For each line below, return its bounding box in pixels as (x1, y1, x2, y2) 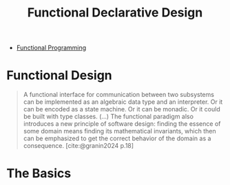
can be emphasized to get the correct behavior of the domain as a (23, 134, 211, 142)
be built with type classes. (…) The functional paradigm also (23, 112, 194, 121)
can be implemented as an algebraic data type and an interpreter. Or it (23, 98, 223, 106)
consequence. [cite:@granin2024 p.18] (23, 142, 134, 150)
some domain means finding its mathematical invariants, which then (23, 127, 216, 135)
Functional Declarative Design (27, 5, 203, 21)
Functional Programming (16, 43, 87, 52)
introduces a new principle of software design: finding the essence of (23, 120, 221, 128)
